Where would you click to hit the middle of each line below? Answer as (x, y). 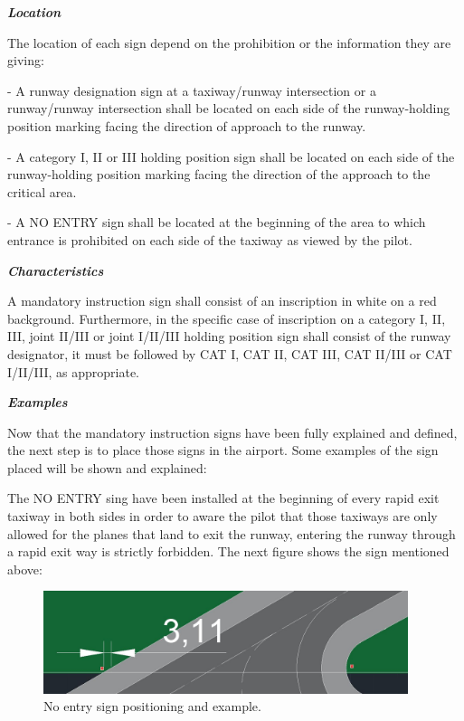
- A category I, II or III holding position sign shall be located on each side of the (231, 156)
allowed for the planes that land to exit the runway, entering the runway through (232, 533)
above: (25, 569)
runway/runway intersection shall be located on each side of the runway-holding (229, 108)
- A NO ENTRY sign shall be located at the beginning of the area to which (217, 222)
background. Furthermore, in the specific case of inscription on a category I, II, (227, 318)
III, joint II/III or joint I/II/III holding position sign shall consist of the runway (229, 336)
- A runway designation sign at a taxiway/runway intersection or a (192, 90)
